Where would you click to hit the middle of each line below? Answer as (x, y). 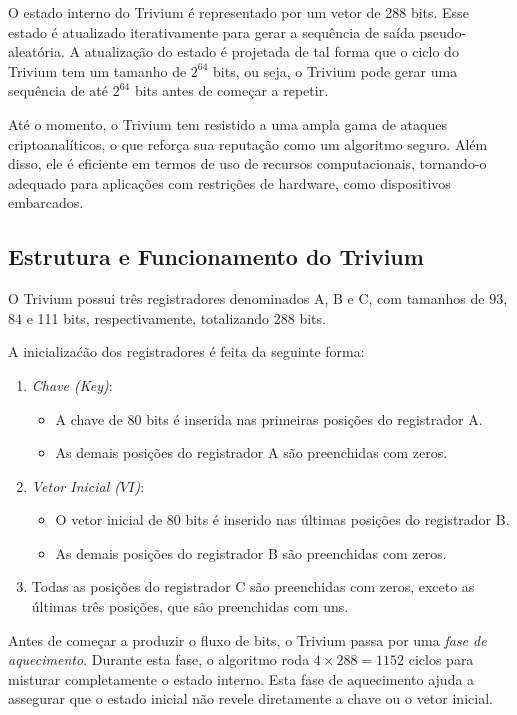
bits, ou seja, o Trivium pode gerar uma (335, 70)
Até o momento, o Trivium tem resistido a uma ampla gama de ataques (227, 123)
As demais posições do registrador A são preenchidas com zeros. (251, 452)
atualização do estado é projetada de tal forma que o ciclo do (271, 51)
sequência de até (58, 90)
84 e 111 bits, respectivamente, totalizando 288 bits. (167, 317)
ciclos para (441, 659)
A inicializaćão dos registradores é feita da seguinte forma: (186, 351)
